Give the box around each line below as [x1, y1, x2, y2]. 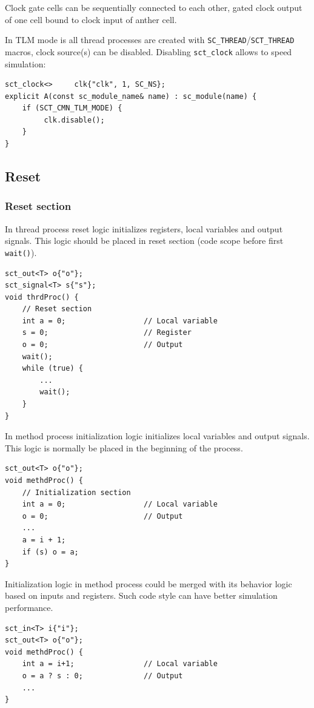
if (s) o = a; [22, 547, 79, 556]
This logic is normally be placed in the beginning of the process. [5, 441, 243, 454]
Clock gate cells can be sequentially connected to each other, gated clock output [5, 1, 302, 13]
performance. [5, 601, 53, 613]
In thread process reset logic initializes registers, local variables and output [5, 222, 283, 235]
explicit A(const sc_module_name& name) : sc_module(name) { [5, 92, 257, 101]
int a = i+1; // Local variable [22, 659, 218, 669]
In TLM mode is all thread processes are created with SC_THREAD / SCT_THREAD [5, 33, 295, 46]
